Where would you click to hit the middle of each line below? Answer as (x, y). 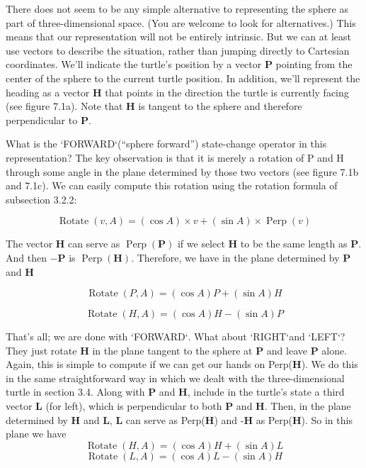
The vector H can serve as (63, 244)
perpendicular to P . (48, 119)
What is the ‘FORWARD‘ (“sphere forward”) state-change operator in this (166, 144)
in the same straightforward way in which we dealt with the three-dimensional (175, 378)
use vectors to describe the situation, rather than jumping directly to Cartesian (178, 50)
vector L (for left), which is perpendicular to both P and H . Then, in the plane (178, 406)
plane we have (36, 434)
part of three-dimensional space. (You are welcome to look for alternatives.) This (181, 22)
